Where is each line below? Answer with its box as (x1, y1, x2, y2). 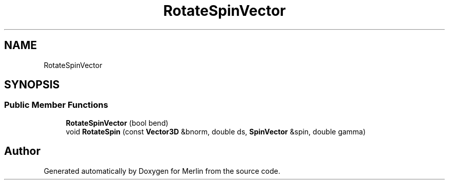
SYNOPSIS (4, 78, 60, 91)
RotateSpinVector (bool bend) (66, 118, 169, 127)
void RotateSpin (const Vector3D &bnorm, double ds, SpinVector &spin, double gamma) (66, 127, 366, 136)
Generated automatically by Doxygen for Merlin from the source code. (44, 166, 280, 175)
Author (4, 145, 40, 158)
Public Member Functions (4, 100, 108, 110)
